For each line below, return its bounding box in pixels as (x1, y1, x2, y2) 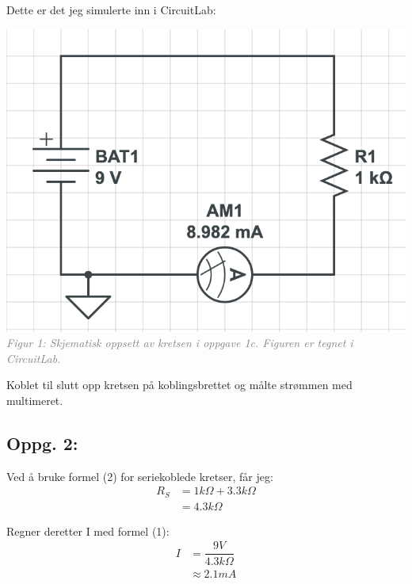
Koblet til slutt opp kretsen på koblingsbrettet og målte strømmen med (6, 376, 353, 393)
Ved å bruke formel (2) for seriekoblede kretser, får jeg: (6, 468, 273, 484)
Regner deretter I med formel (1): (6, 522, 170, 539)
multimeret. (6, 391, 63, 408)
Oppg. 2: (6, 430, 78, 455)
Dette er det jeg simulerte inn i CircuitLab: (6, 2, 216, 17)
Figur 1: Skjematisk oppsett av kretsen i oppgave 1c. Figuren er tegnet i (6, 334, 353, 351)
